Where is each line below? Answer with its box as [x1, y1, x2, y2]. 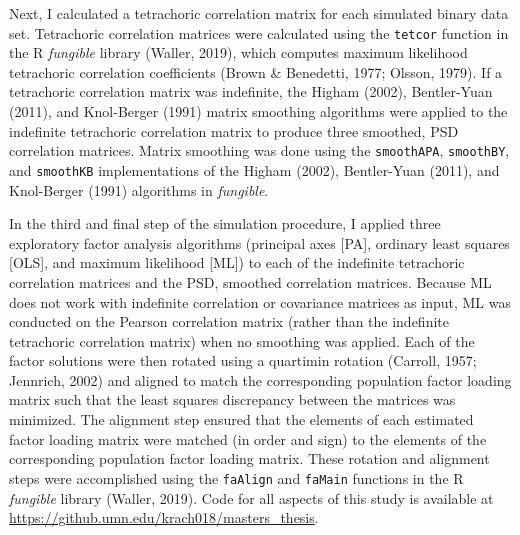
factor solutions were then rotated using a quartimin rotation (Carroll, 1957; [9, 350, 477, 371]
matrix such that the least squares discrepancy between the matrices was [9, 389, 456, 410]
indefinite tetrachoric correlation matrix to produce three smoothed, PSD [9, 120, 459, 141]
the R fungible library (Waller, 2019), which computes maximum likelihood [9, 42, 468, 63]
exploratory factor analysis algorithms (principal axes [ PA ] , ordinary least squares [9, 232, 510, 253]
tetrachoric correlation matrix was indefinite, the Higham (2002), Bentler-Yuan [9, 81, 493, 102]
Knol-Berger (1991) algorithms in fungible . [9, 179, 269, 200]
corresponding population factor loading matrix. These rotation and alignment [9, 448, 490, 469]
